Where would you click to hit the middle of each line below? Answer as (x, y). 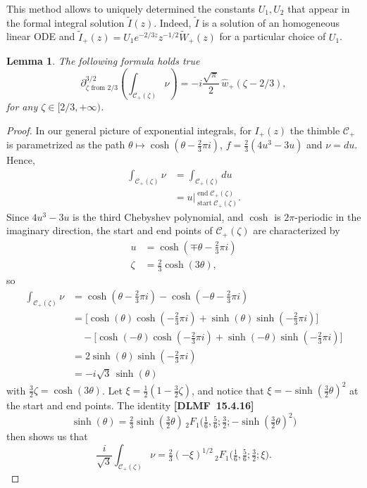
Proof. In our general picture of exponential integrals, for (129, 130)
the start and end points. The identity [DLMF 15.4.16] (130, 405)
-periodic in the (328, 216)
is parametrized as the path (66, 145)
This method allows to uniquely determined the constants (131, 8)
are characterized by (297, 230)
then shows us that (47, 436)
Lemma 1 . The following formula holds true (103, 61)
